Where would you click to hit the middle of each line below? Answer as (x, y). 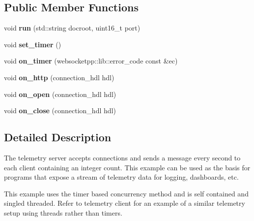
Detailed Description (58, 137)
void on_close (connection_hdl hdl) (60, 110)
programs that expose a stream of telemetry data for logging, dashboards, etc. (121, 177)
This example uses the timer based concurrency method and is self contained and (126, 193)
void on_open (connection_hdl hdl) (60, 94)
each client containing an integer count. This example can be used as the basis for (127, 167)
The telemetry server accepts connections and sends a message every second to (122, 157)
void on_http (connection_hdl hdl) (59, 77)
